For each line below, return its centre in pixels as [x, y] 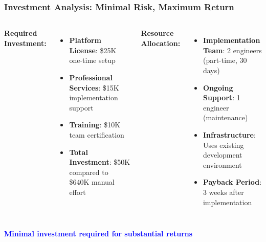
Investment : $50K [100, 162]
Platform [85, 40]
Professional [91, 77]
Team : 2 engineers [232, 50]
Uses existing [223, 145]
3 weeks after [223, 192]
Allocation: [161, 43]
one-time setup [92, 60]
